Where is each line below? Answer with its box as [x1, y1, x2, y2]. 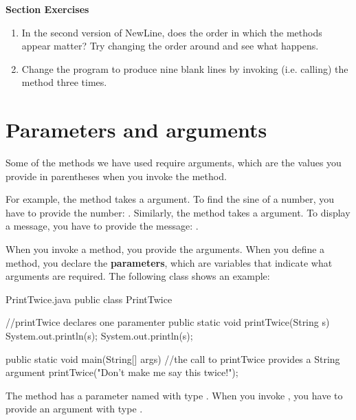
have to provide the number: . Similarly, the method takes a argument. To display [5, 205, 351, 219]
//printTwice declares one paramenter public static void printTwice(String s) [5, 315, 330, 329]
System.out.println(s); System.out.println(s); [5, 329, 193, 343]
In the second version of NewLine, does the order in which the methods [21, 25, 322, 39]
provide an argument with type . [5, 401, 143, 416]
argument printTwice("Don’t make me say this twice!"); [5, 365, 238, 379]
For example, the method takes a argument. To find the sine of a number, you [5, 192, 335, 206]
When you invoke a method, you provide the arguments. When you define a [5, 242, 325, 256]
